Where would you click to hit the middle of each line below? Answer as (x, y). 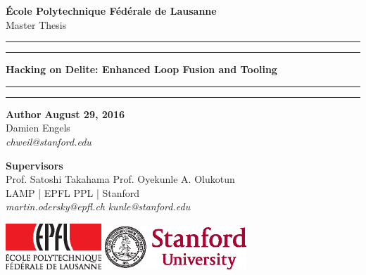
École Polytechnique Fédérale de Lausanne (111, 11)
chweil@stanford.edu (49, 141)
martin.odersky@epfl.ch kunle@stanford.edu (98, 206)
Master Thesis (36, 24)
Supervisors (34, 165)
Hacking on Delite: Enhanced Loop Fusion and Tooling (141, 69)
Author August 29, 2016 (65, 114)
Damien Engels (38, 128)
